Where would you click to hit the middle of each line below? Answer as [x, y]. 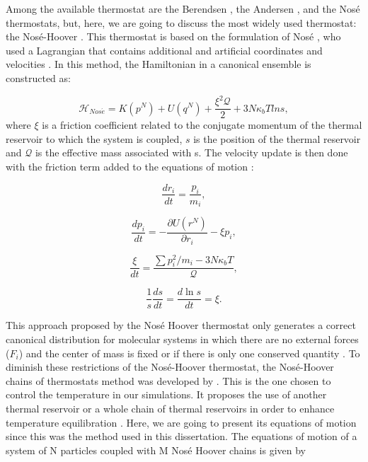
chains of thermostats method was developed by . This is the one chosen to [168, 380]
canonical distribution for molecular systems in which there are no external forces [182, 339]
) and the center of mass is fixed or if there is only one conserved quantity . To [189, 353]
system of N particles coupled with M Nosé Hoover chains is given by [156, 450]
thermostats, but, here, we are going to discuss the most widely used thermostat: [181, 22]
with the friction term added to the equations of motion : [130, 166]
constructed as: [38, 77]
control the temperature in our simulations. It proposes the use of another [166, 394]
